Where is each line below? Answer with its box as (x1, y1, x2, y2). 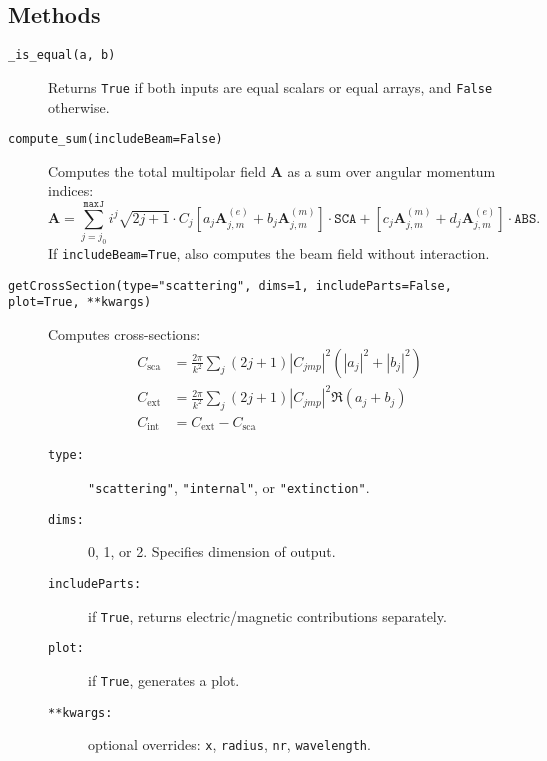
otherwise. (48, 96, 110, 117)
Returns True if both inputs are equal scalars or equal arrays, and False (48, 76, 493, 97)
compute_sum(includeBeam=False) (8, 132, 223, 147)
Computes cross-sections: (48, 324, 201, 344)
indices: (48, 180, 94, 201)
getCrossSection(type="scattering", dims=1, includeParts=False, (8, 278, 452, 293)
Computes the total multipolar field (48, 160, 266, 181)
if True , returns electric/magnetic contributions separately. (88, 605, 447, 626)
